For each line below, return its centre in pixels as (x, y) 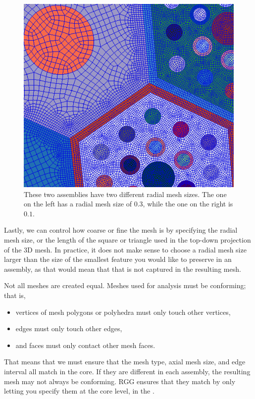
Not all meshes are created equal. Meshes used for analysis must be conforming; (125, 285)
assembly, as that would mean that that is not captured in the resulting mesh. (123, 269)
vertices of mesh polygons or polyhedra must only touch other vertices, (123, 312)
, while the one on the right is (188, 204)
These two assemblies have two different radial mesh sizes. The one (125, 194)
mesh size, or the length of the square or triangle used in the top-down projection (127, 239)
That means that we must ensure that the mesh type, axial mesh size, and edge (125, 362)
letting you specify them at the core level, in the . (79, 391)
